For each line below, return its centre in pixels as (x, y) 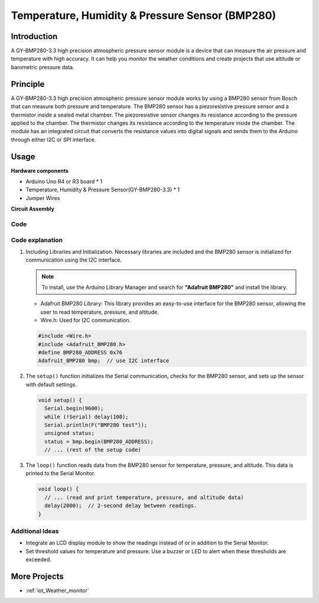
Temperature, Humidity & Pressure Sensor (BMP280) (144, 15)
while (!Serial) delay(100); (87, 417)
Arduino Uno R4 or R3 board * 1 (64, 181)
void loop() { (58, 489)
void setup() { (60, 400)
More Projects (38, 576)
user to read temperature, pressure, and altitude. (100, 312)
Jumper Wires (43, 198)
